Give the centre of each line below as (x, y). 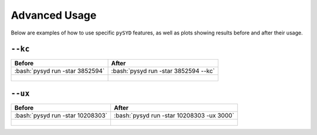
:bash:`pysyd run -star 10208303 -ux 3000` (174, 115)
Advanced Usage (54, 15)
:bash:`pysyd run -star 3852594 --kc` (163, 71)
